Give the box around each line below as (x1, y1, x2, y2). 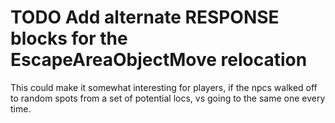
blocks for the (10, 27, 128, 50)
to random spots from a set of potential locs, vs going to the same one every (10, 92, 326, 104)
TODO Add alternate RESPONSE (10, 6, 280, 29)
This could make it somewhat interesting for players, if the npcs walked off (10, 81, 318, 93)
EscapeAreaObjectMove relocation (10, 49, 308, 71)
